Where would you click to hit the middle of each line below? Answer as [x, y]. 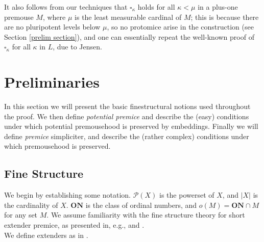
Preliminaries [52, 82]
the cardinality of [31, 205]
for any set [21, 215]
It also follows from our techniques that [66, 7]
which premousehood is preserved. [57, 146]
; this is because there [225, 17]
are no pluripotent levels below [52, 27]
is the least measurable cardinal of [128, 17]
